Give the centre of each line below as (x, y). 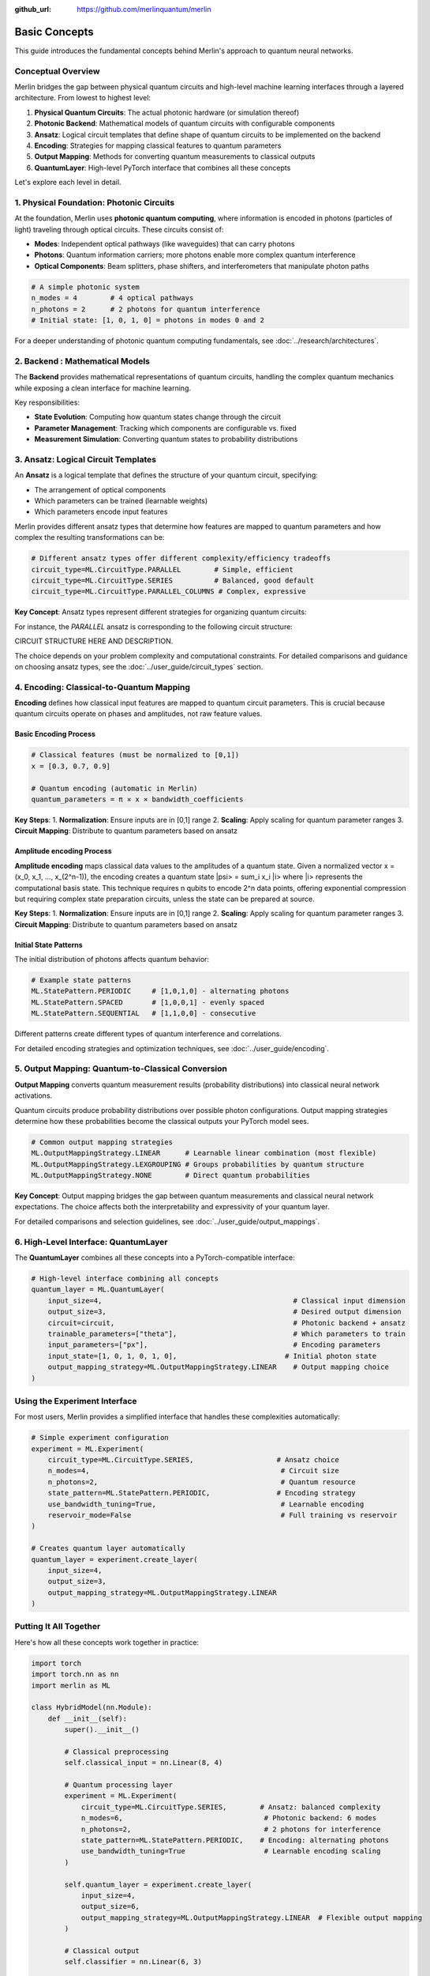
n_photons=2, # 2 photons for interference (231, 1829)
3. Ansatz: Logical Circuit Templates (86, 459)
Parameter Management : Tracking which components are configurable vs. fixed (166, 428)
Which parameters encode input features (101, 512)
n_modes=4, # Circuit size (193, 1471)
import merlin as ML (71, 1685)
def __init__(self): (88, 1718)
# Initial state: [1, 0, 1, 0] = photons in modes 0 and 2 (148, 321)
